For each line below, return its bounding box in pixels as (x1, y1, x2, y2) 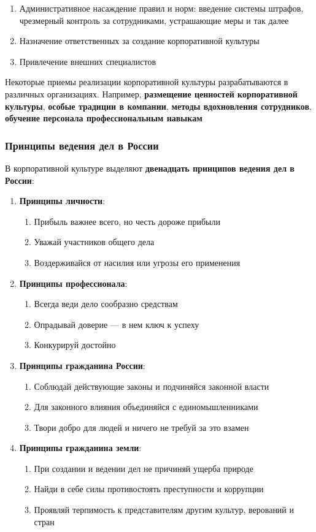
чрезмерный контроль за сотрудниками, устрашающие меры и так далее (19, 13, 289, 26)
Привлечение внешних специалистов (19, 55, 156, 67)
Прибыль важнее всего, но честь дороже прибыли (34, 215, 220, 227)
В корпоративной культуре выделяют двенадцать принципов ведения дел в (5, 161, 295, 174)
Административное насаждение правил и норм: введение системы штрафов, (19, 2, 304, 14)
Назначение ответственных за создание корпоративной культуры (19, 34, 260, 47)
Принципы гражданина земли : (19, 441, 142, 454)
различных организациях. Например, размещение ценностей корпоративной (5, 87, 298, 100)
